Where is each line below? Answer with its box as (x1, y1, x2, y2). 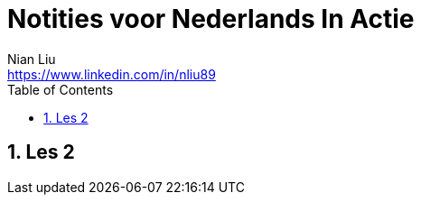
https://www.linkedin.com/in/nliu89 (7, 66, 216, 82)
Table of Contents (7, 81, 114, 97)
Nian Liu (7, 50, 56, 67)
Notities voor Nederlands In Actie (7, 4, 415, 34)
